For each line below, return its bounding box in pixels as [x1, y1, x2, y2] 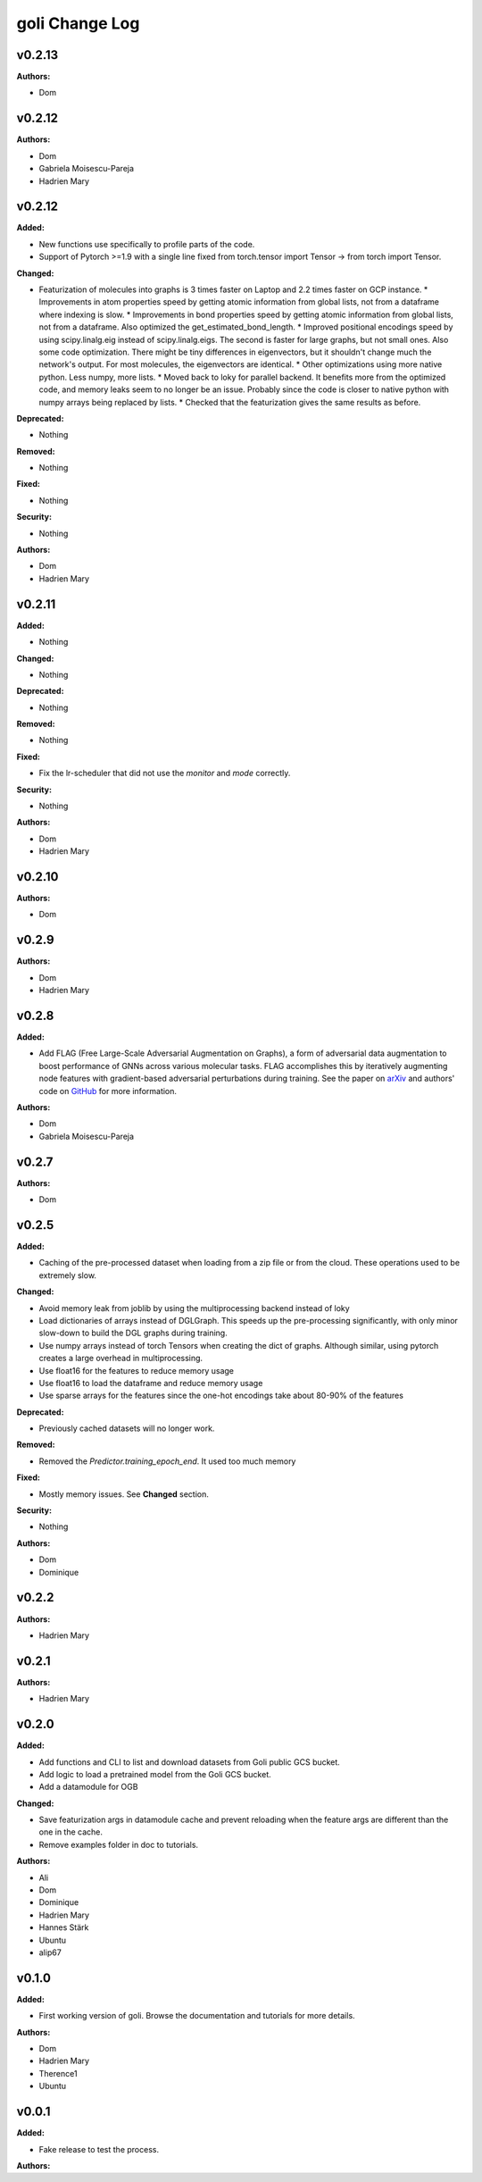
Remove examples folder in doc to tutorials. [38, 1839, 199, 1850]
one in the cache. [38, 1827, 103, 1837]
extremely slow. [38, 1269, 97, 1281]
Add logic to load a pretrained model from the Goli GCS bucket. [38, 1768, 271, 1779]
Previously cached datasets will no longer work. [38, 1423, 215, 1434]
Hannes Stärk [38, 1922, 89, 1933]
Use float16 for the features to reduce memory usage [38, 1365, 234, 1375]
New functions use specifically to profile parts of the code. [38, 238, 255, 249]
